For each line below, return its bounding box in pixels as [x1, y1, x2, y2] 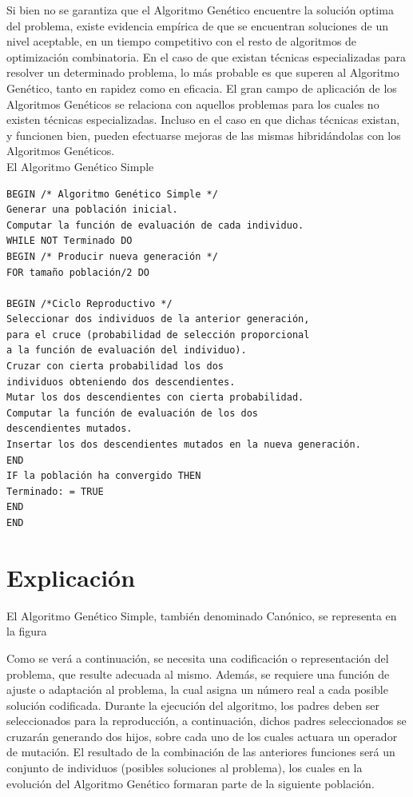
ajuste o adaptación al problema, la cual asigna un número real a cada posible [6, 681, 388, 698]
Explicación [6, 560, 136, 593]
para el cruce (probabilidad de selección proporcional [6, 329, 310, 341]
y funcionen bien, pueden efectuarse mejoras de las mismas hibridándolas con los [6, 126, 401, 143]
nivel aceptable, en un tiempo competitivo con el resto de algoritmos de [6, 33, 357, 50]
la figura [6, 623, 47, 640]
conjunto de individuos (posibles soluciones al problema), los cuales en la [6, 759, 363, 776]
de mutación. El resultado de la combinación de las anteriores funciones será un [6, 743, 395, 760]
